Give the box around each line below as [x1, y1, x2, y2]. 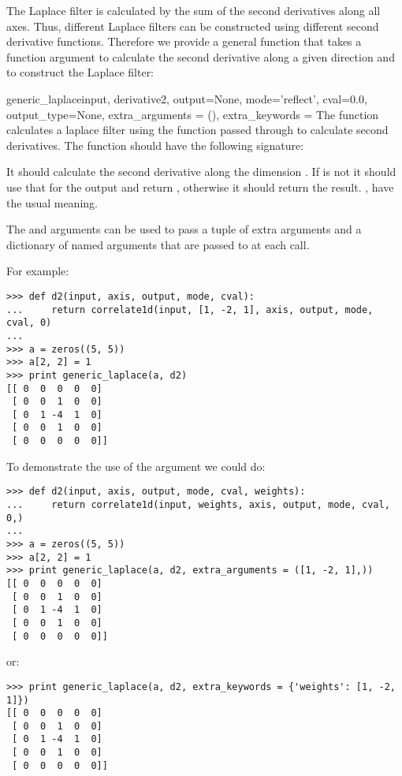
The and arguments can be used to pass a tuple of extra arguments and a [6, 221, 362, 237]
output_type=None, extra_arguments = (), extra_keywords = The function [6, 106, 379, 122]
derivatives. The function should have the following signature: [6, 136, 304, 153]
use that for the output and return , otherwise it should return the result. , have [6, 178, 394, 195]
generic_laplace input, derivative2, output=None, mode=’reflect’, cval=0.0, [6, 90, 367, 106]
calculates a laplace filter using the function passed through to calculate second [6, 121, 389, 138]
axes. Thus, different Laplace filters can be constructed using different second [6, 17, 379, 34]
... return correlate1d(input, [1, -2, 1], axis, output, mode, [6, 304, 374, 315]
